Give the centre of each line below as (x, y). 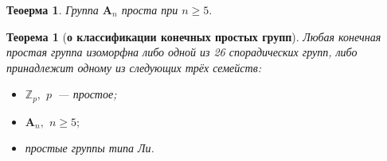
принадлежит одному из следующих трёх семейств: (134, 67)
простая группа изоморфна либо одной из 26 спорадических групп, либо (182, 52)
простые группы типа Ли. (90, 148)
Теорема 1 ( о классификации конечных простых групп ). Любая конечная (194, 36)
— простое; (87, 94)
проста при (150, 10)
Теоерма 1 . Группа (53, 10)
